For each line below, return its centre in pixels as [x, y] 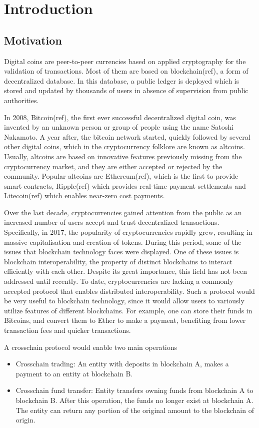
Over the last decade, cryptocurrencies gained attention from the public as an [123, 212]
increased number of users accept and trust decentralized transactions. [112, 222]
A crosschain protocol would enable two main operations [91, 347]
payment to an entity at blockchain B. [74, 373]
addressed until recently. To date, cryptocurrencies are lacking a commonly [119, 281]
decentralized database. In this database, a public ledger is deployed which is [122, 80]
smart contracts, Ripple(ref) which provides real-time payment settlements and [125, 185]
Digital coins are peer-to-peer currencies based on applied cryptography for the [125, 61]
